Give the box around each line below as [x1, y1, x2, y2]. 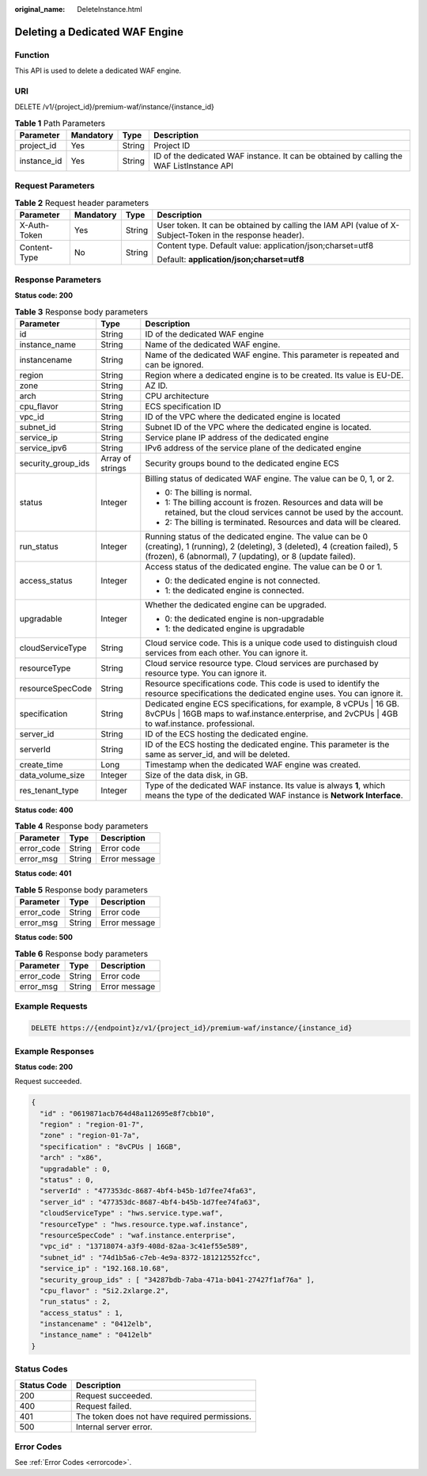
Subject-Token [157, 230, 211, 241]
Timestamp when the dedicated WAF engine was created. [145, 759, 361, 770]
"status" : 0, [40, 1176, 95, 1184]
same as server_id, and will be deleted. [145, 748, 290, 759]
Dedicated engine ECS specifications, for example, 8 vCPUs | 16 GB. [145, 698, 399, 709]
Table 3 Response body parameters [14, 306, 149, 317]
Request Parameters [14, 181, 95, 192]
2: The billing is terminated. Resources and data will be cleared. [164, 516, 401, 527]
